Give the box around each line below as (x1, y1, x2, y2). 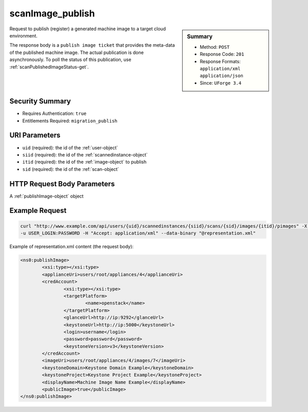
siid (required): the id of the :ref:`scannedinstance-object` (22, 151, 148, 158)
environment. (9, 32, 38, 38)
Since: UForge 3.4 (200, 80, 242, 86)
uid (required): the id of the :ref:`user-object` (22, 144, 118, 151)
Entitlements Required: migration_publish (22, 117, 118, 124)
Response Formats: (200, 58, 241, 64)
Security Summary (9, 97, 71, 106)
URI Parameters (9, 131, 61, 140)
